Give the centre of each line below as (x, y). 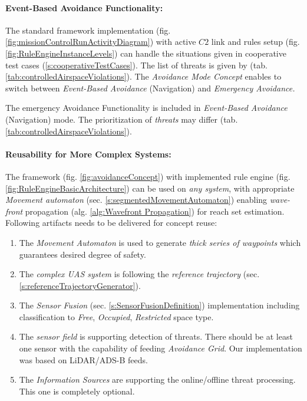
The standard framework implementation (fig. (88, 30)
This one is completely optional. (77, 391)
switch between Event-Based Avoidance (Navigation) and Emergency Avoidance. (150, 88)
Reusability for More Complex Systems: (88, 154)
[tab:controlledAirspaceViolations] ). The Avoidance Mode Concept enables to (143, 76)
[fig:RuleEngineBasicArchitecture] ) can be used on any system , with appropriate (150, 188)
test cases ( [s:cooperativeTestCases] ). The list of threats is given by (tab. (136, 65)
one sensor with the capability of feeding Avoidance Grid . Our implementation (161, 348)
